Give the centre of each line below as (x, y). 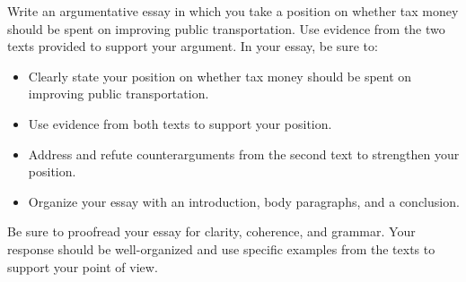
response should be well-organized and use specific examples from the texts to (221, 248)
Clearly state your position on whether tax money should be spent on (220, 76)
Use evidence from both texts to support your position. (180, 123)
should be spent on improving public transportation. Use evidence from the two (226, 28)
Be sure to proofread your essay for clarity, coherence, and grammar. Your (211, 231)
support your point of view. (83, 266)
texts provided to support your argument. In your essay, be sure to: (193, 46)
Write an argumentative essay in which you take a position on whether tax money (233, 11)
